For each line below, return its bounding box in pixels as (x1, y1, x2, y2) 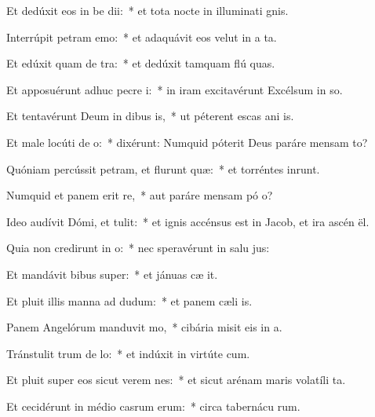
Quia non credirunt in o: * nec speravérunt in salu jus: (6, 240, 270, 256)
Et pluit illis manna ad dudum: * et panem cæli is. (6, 292, 253, 309)
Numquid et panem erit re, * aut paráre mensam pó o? (6, 187, 273, 203)
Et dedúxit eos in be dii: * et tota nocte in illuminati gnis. (6, 2, 289, 18)
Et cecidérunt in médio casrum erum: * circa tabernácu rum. (6, 397, 300, 414)
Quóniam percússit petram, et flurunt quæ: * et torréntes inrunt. (6, 160, 320, 177)
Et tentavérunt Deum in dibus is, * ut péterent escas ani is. (6, 108, 294, 124)
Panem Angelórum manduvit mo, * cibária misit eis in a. (6, 319, 282, 335)
